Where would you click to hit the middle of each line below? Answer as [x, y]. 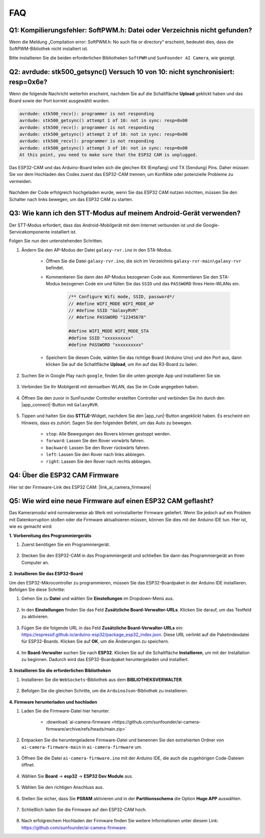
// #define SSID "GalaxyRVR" [104, 311]
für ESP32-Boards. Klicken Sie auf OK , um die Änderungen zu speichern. [95, 641]
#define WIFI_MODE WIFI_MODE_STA [109, 331]
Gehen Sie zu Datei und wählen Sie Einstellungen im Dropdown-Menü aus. [98, 599]
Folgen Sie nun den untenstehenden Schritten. [56, 241]
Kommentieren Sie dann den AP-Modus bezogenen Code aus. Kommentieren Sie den [132, 277]
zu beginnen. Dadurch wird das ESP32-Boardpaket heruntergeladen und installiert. [105, 660]
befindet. [55, 268]
